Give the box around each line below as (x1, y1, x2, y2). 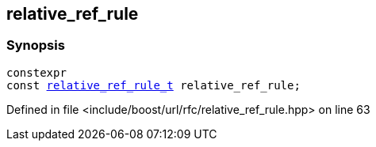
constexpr (6, 66, 67, 79)
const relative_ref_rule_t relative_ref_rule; (6, 78, 301, 92)
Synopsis (6, 37, 65, 54)
